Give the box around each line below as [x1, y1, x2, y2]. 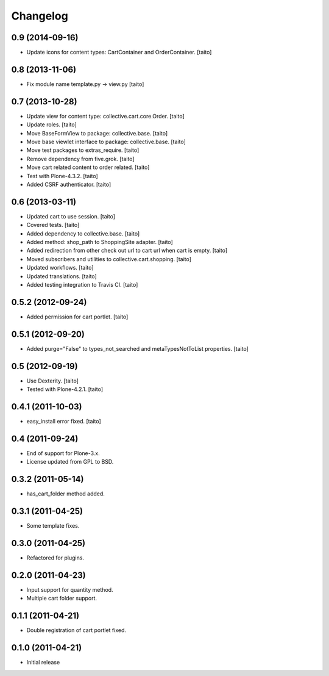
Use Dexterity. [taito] [26, 377, 79, 384]
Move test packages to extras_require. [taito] [26, 146, 140, 154]
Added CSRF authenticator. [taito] [26, 181, 111, 188]
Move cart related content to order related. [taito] [26, 164, 150, 171]
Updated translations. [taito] [26, 272, 97, 280]
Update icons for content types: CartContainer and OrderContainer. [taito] [26, 49, 212, 56]
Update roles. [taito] [26, 121, 77, 128]
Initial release [26, 659, 60, 666]
